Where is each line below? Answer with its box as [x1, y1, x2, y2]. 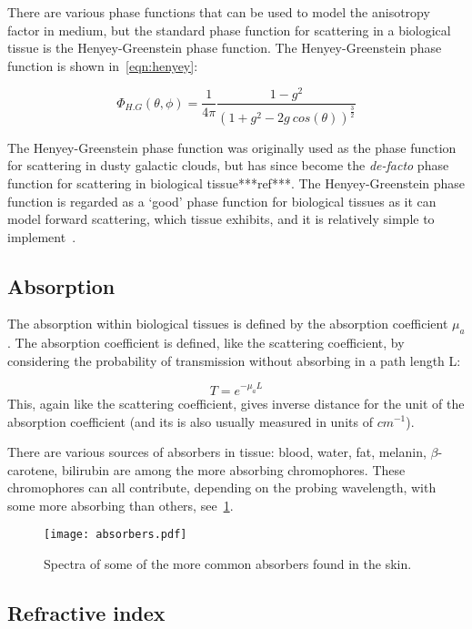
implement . [7, 227, 76, 246]
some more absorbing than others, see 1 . [7, 495, 234, 514]
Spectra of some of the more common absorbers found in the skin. [44, 554, 412, 573]
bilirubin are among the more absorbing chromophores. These [61, 460, 406, 479]
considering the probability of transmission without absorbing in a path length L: [7, 350, 461, 370]
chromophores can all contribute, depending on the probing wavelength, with [7, 478, 437, 497]
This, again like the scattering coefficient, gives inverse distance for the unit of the [7, 393, 465, 412]
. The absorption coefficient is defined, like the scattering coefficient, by [7, 333, 405, 352]
